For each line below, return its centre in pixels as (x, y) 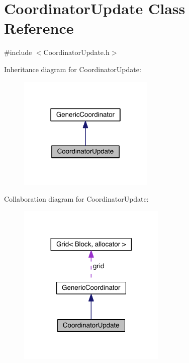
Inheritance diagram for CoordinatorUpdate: (73, 69)
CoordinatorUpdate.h (76, 52)
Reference (39, 28)
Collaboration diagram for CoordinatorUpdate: (76, 199)
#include (18, 52)
